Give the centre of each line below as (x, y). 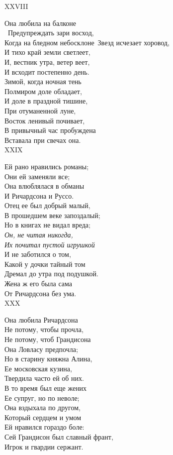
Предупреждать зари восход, (51, 33)
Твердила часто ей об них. (44, 378)
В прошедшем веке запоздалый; (52, 215)
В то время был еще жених (46, 388)
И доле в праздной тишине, (46, 101)
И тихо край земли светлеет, (47, 52)
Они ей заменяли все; (37, 176)
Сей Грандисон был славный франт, (59, 436)
